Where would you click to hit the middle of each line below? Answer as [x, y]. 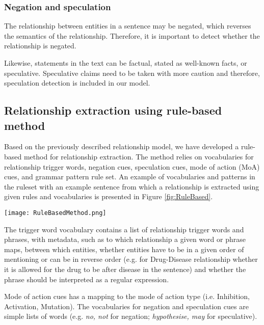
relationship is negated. [40, 46]
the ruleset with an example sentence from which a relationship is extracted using [132, 186]
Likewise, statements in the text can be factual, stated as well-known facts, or [126, 63]
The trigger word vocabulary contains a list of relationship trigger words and [124, 229]
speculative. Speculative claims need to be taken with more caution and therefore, [132, 73]
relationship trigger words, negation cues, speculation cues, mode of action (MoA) [132, 166]
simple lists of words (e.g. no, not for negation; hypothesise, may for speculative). [131, 316]
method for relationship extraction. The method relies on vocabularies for [139, 156]
